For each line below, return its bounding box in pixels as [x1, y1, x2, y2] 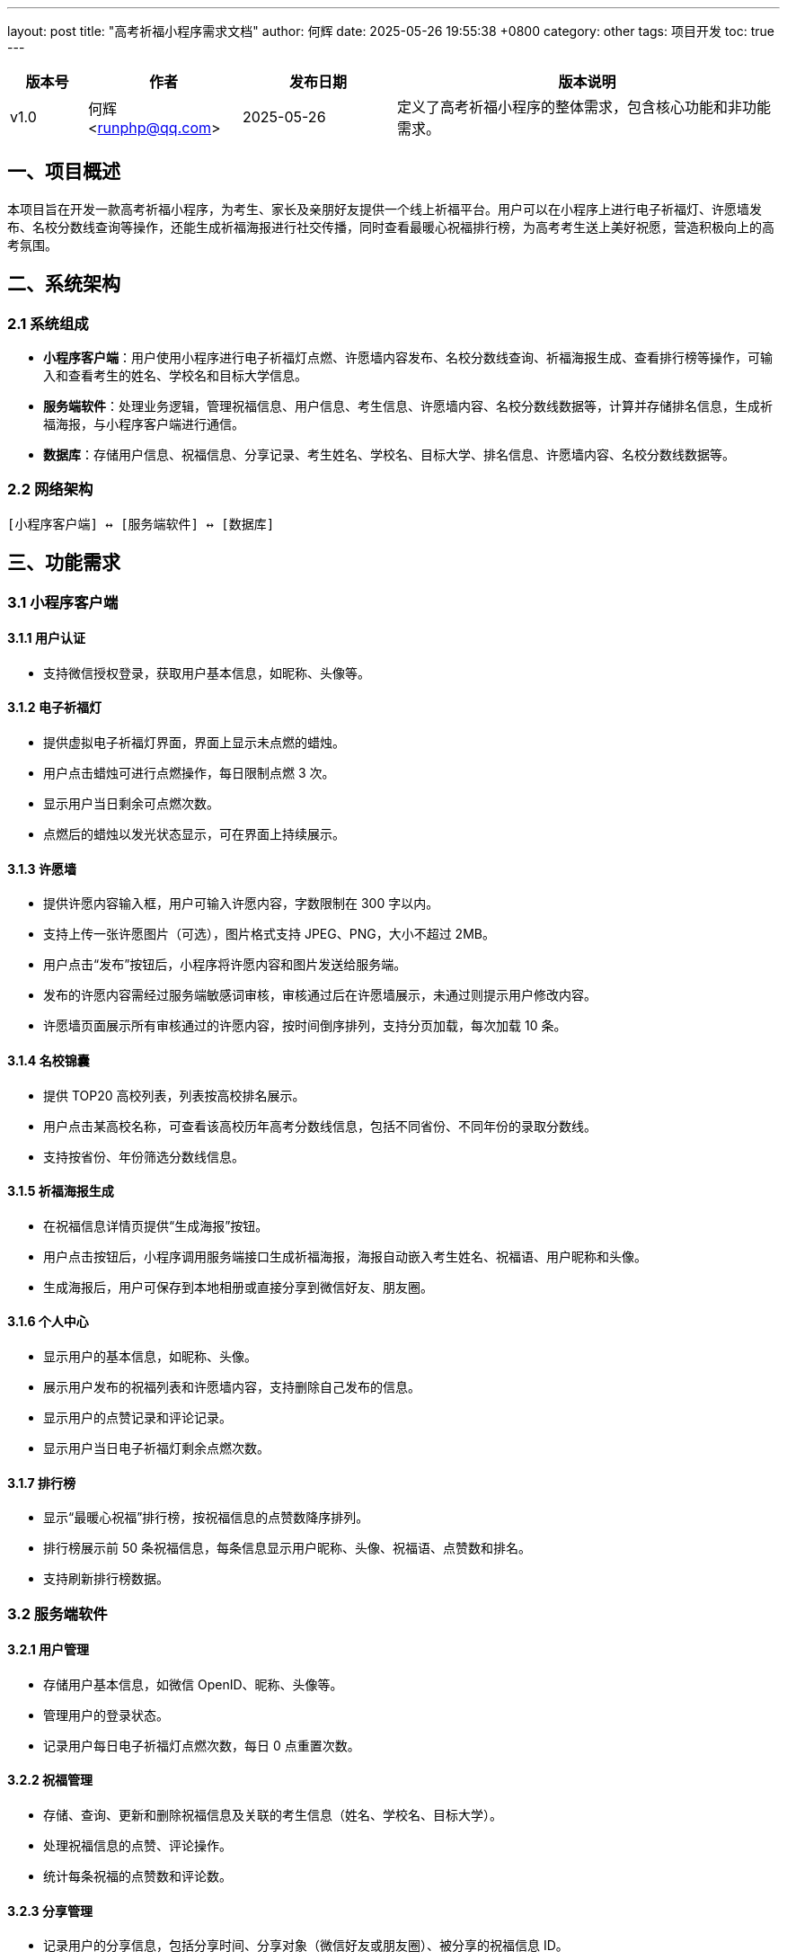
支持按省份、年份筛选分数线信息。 [43, 1148, 244, 1164]
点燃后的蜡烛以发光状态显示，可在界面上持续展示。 [43, 826, 345, 842]
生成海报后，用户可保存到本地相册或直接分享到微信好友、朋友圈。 [43, 1278, 433, 1295]
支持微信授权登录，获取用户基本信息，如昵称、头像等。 [43, 664, 370, 681]
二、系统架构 [7, 272, 120, 296]
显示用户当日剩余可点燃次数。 [43, 796, 219, 812]
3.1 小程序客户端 [7, 592, 119, 611]
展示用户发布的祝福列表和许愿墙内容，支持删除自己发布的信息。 [43, 1378, 420, 1394]
